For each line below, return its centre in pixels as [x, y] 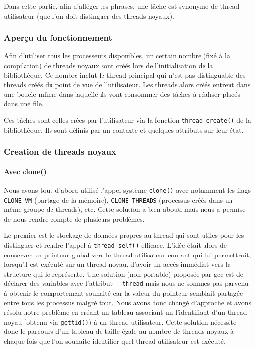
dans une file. [24, 104]
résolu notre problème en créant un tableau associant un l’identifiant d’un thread [126, 312]
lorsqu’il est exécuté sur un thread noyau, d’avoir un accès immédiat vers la [117, 264]
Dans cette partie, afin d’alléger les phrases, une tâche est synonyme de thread [122, 6]
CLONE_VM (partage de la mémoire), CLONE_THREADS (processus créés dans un [118, 199]
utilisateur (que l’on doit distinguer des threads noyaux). [89, 15]
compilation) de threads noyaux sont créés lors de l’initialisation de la [109, 65]
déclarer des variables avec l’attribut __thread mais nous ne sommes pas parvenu [126, 283]
